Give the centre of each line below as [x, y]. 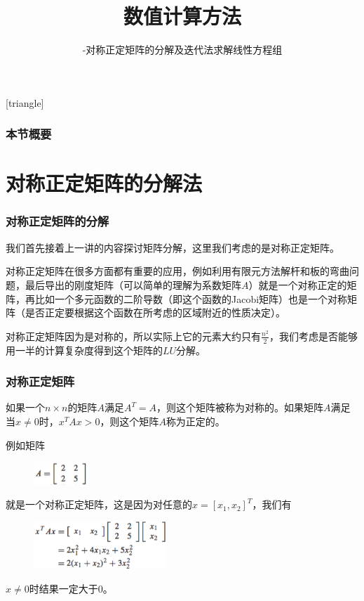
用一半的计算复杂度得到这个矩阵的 [84, 350]
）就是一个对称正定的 [298, 284]
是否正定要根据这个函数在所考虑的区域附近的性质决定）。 [155, 312]
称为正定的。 [195, 421]
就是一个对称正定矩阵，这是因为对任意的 [99, 504]
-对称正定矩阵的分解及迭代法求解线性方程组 [182, 50]
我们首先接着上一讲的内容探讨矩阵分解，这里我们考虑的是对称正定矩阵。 [173, 247]
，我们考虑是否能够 [313, 336]
